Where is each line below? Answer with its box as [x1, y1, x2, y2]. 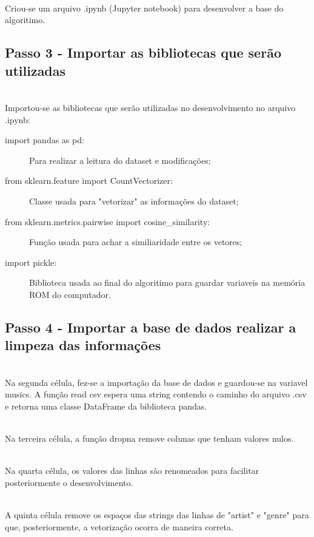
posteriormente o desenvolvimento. [5, 476, 133, 488]
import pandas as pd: [5, 133, 84, 146]
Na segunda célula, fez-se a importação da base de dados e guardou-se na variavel [5, 376, 308, 388]
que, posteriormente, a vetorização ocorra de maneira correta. [5, 520, 233, 533]
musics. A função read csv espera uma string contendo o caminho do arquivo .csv [5, 388, 307, 400]
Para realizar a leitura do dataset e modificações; [29, 154, 211, 166]
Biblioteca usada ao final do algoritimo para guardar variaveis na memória [29, 276, 306, 289]
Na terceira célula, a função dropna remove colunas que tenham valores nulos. [5, 432, 294, 445]
